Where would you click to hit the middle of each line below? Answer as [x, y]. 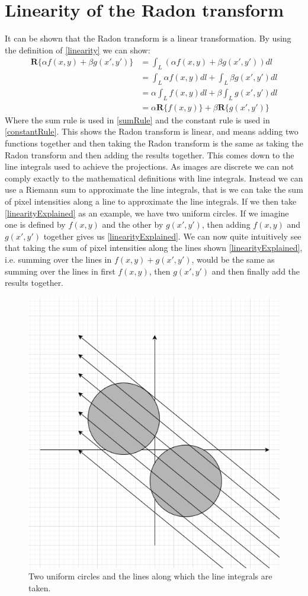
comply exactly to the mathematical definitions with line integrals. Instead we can [154, 178]
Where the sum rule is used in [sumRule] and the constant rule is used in [137, 119]
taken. [40, 587]
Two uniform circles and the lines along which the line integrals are [150, 576]
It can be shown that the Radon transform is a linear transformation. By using [148, 38]
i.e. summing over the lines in [58, 259]
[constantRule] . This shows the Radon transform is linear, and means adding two [152, 131]
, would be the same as [233, 259]
